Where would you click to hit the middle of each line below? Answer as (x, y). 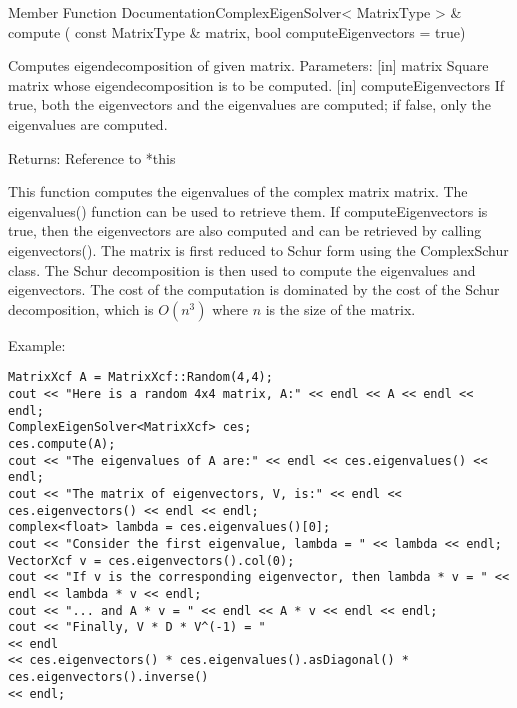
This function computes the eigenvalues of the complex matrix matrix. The (238, 191)
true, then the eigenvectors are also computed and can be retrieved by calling (245, 230)
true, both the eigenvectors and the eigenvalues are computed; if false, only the (249, 104)
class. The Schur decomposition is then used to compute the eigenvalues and (242, 269)
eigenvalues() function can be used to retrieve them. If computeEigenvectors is (248, 210)
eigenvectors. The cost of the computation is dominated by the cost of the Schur (254, 289)
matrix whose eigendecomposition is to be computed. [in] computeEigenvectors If (256, 84)
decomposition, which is (81, 308)
